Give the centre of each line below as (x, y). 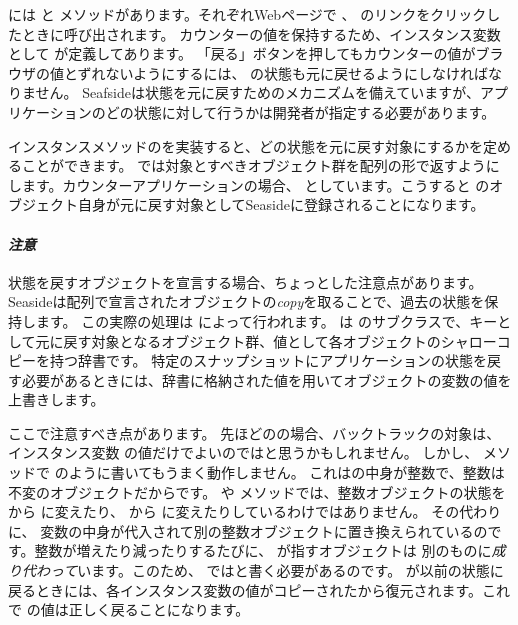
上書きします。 (56, 399)
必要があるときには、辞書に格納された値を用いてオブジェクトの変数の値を (266, 379)
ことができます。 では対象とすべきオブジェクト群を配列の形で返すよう (253, 165)
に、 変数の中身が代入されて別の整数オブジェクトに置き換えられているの (248, 530)
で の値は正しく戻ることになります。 (129, 609)
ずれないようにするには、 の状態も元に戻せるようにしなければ (283, 72)
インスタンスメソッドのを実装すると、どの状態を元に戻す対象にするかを (246, 145)
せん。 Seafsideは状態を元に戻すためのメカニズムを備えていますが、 (257, 92)
